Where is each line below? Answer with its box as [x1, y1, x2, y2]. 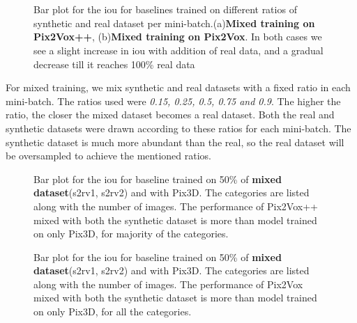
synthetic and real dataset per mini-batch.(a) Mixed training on [33, 15, 315, 30]
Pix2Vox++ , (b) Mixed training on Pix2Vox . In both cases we [33, 29, 322, 44]
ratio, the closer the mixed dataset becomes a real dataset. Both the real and [6, 107, 335, 122]
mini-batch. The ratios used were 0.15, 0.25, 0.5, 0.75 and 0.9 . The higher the [6, 93, 341, 108]
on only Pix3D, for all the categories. [33, 304, 192, 319]
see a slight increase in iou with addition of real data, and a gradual [33, 42, 324, 57]
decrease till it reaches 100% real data [33, 56, 195, 71]
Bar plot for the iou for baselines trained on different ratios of [33, 2, 297, 17]
